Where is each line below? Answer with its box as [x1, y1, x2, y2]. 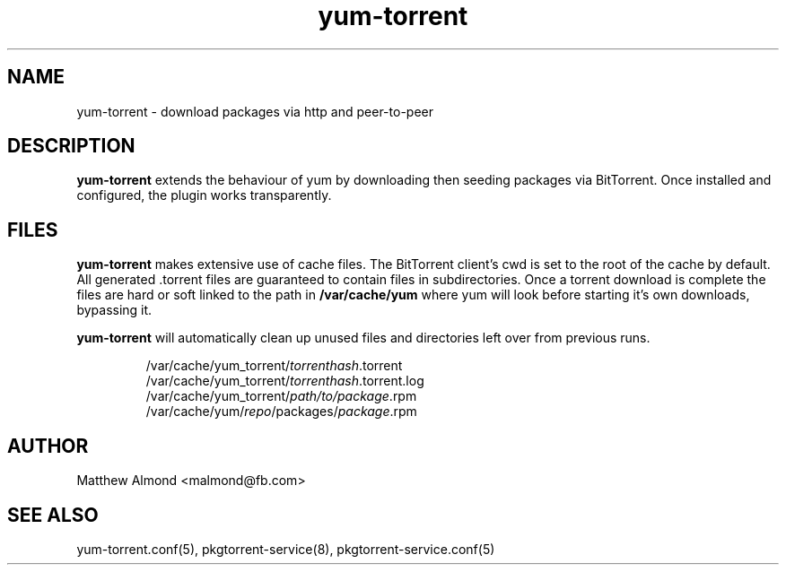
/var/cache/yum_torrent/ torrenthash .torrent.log [145, 373, 424, 389]
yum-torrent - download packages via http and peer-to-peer [76, 103, 434, 119]
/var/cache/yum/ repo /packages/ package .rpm [145, 403, 417, 420]
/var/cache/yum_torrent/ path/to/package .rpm [145, 388, 417, 404]
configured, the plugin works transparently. [76, 187, 332, 204]
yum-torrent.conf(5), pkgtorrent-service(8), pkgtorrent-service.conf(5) [76, 541, 495, 557]
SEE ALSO [7, 503, 99, 526]
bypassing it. [76, 302, 153, 318]
